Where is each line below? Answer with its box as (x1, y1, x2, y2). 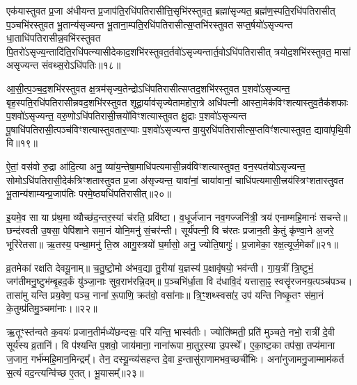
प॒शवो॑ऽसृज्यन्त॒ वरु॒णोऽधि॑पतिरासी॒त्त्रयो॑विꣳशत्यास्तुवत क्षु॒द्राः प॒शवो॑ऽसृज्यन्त (6, 108, 247, 123)
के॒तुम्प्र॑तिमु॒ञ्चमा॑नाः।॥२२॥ (6, 301, 97, 316)
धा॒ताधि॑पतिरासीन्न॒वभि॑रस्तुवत (6, 31, 101, 45)
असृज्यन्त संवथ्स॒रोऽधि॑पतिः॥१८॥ (6, 58, 121, 72)
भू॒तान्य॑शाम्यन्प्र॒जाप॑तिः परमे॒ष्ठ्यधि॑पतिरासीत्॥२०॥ (6, 186, 171, 201)
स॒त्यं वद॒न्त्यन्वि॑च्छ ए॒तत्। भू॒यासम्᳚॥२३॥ (6, 365, 144, 379)
